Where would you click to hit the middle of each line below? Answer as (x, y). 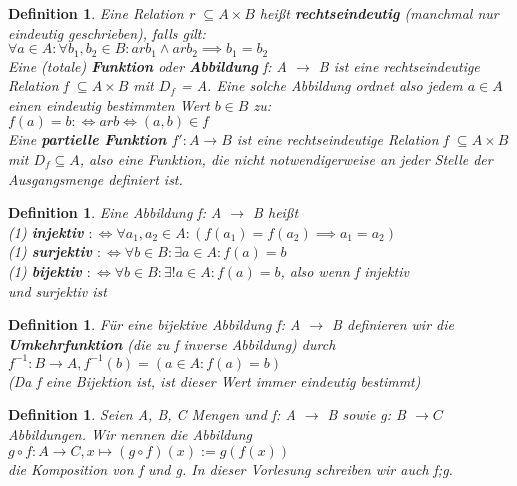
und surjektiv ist (57, 290)
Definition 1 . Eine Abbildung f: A (115, 212)
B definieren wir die (393, 324)
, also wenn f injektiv (344, 270)
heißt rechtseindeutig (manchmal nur (379, 13)
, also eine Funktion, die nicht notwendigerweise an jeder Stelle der (286, 159)
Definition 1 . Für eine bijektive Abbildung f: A (154, 324)
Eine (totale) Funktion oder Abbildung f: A (147, 65)
